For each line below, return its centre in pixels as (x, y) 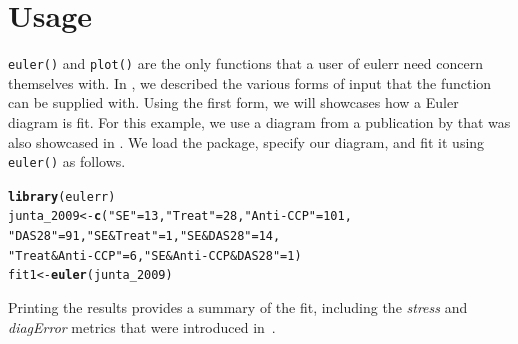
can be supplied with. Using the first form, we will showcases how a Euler (233, 102)
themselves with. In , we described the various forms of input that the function (250, 82)
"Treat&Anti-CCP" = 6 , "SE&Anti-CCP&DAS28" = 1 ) (155, 255)
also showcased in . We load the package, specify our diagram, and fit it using (246, 141)
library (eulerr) (62, 196)
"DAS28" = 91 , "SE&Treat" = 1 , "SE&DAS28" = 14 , (144, 236)
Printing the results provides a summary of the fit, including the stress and (238, 307)
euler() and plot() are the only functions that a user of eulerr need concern (245, 63)
